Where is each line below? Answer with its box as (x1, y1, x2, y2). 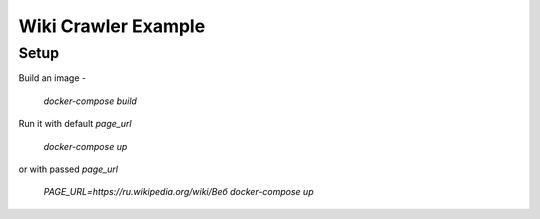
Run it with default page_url (18, 118, 132, 130)
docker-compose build (43, 95, 137, 107)
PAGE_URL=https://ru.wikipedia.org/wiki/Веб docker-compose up (43, 186, 314, 198)
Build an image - (18, 72, 87, 84)
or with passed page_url (18, 163, 119, 175)
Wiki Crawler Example (18, 15, 206, 37)
